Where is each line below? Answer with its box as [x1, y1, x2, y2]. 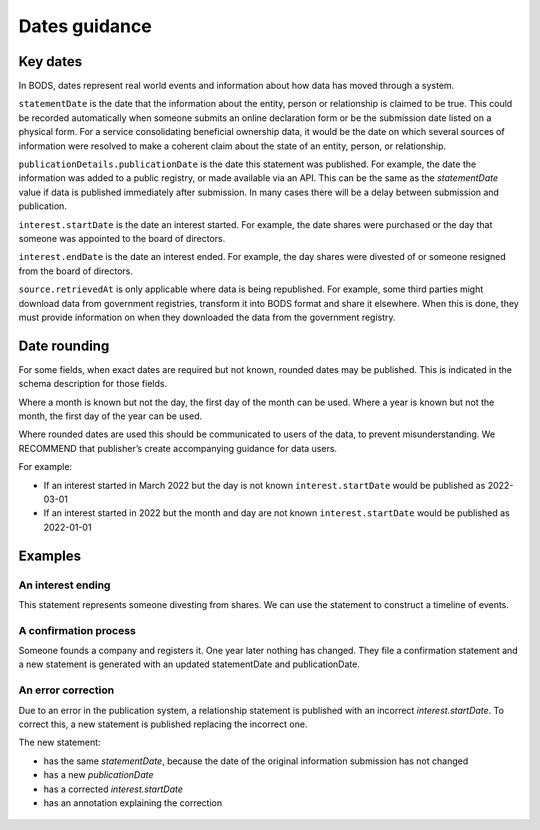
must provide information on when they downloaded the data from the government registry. [18, 311, 396, 323]
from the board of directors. [18, 265, 134, 277]
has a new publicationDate [43, 769, 154, 781]
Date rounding [18, 337, 110, 354]
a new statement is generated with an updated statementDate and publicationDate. [18, 658, 360, 670]
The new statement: [18, 736, 101, 749]
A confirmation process [18, 623, 137, 637]
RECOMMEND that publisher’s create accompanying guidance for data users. [18, 442, 338, 454]
